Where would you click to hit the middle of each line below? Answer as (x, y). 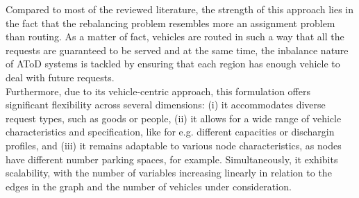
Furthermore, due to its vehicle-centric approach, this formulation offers (158, 91)
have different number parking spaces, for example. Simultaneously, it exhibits (172, 159)
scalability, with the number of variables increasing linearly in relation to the (169, 173)
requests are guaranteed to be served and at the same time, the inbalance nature (177, 50)
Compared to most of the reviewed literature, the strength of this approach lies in (180, 9)
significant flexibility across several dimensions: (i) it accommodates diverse (166, 105)
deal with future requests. (60, 77)
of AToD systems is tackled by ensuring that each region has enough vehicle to (173, 64)
